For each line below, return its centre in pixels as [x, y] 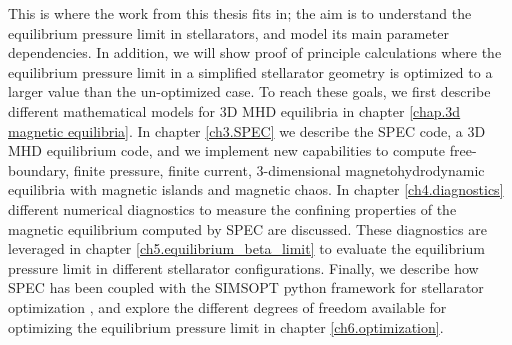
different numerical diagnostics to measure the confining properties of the [232, 208]
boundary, [39, 169]
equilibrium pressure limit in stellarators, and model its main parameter [228, 32]
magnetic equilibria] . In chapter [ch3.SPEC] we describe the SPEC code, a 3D [247, 130]
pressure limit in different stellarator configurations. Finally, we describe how [243, 267]
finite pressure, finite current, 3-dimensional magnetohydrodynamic [279, 169]
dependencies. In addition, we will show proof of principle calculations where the [255, 52]
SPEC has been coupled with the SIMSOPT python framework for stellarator [246, 287]
